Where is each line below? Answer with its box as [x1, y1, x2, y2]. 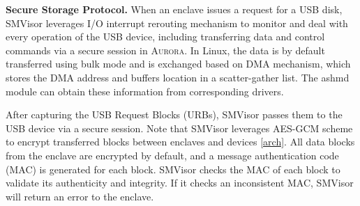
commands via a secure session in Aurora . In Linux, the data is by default [6, 42, 325, 57]
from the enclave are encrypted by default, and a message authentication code [6, 148, 339, 162]
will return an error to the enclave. [6, 189, 154, 203]
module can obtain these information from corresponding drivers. [6, 84, 284, 98]
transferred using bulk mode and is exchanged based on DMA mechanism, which [6, 56, 351, 71]
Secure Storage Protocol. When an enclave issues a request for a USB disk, [6, 2, 343, 16]
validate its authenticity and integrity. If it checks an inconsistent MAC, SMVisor [6, 175, 354, 190]
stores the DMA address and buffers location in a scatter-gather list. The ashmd [6, 70, 350, 84]
